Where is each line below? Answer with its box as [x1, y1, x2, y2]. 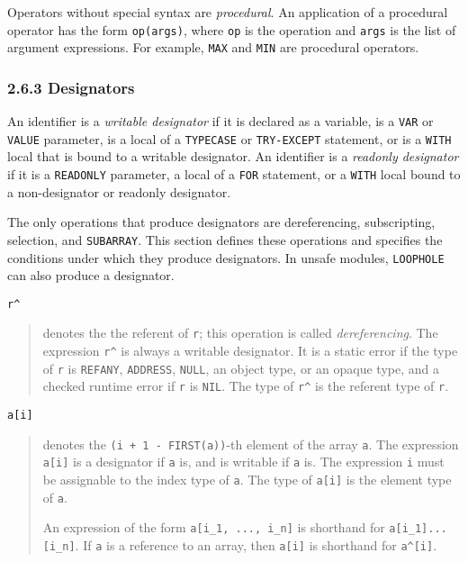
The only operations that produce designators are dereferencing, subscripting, [7, 213, 436, 231]
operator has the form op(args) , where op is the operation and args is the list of [7, 20, 456, 39]
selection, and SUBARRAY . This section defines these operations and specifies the [7, 230, 443, 249]
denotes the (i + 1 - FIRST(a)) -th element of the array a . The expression [42, 434, 459, 453]
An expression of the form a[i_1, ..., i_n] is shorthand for [42, 518, 385, 537]
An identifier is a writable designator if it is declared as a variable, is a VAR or [7, 112, 434, 131]
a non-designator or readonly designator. [7, 182, 231, 201]
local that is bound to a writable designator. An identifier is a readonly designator [7, 147, 459, 166]
